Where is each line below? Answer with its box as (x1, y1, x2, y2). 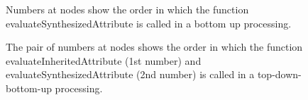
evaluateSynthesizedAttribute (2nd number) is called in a (6, 67, 255, 82)
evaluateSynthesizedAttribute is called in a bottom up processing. (6, 15, 292, 30)
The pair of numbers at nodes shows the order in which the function (6, 39, 303, 54)
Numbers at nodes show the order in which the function (6, 2, 249, 16)
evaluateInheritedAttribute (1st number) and (6, 53, 202, 68)
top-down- (257, 67, 302, 82)
